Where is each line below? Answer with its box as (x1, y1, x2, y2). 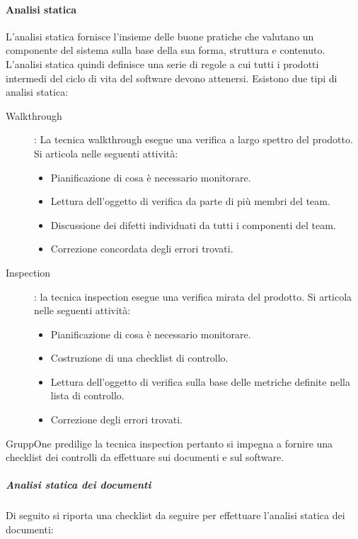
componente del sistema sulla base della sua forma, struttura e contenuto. (6, 43, 325, 57)
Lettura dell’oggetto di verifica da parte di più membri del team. (50, 194, 330, 209)
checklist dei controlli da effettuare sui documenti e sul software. (6, 450, 284, 465)
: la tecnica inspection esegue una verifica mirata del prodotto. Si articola (34, 289, 352, 304)
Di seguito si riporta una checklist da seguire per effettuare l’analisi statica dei (6, 508, 345, 523)
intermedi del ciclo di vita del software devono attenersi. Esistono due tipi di (6, 70, 337, 85)
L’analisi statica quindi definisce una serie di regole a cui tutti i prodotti (6, 56, 319, 71)
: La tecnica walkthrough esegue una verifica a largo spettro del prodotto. (34, 132, 353, 147)
